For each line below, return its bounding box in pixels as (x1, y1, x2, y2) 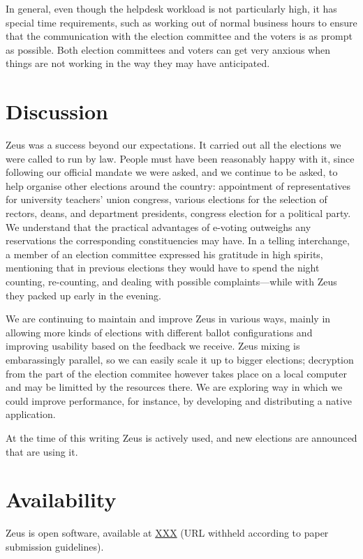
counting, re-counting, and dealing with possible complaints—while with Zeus (6, 274, 337, 289)
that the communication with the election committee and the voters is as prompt (6, 29, 353, 43)
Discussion (6, 97, 108, 126)
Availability (6, 485, 117, 514)
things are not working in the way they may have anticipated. (6, 56, 270, 70)
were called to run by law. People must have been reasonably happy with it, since (6, 151, 355, 165)
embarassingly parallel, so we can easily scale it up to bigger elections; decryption (6, 352, 354, 366)
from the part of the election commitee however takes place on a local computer (6, 366, 347, 380)
